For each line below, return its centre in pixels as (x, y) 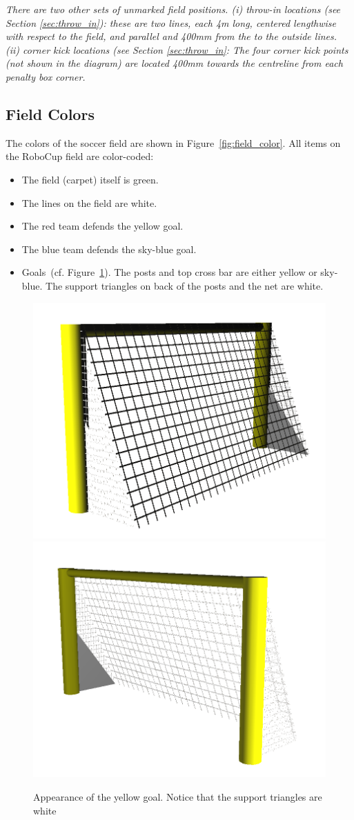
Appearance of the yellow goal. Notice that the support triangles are (178, 797)
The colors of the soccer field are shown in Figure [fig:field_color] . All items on (173, 142)
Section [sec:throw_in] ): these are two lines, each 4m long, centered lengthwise (171, 22)
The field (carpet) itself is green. (90, 179)
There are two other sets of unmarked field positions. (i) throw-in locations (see (173, 9)
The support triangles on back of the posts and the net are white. (185, 285)
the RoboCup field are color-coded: (80, 156)
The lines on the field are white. (89, 202)
